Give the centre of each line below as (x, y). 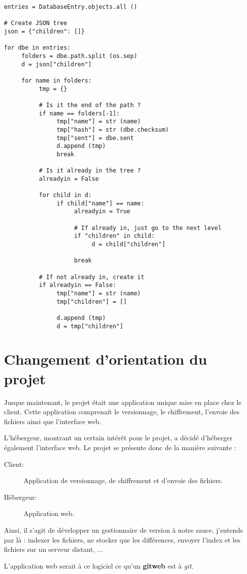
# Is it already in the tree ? (90, 171)
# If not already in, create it (92, 277)
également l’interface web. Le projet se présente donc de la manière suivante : (120, 447)
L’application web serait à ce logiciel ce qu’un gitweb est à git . (99, 565)
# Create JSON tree (36, 23)
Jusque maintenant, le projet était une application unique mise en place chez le (123, 402)
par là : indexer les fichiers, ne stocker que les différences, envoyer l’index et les (122, 539)
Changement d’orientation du (106, 359)
